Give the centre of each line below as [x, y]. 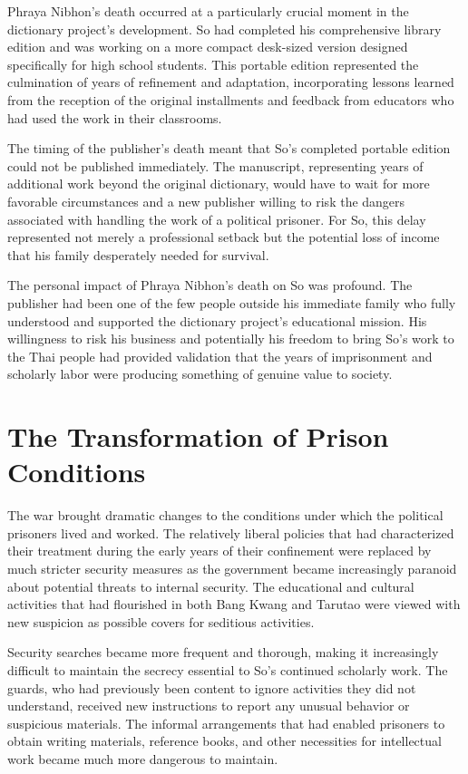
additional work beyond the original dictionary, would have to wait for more [219, 184]
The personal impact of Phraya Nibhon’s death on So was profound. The [210, 285]
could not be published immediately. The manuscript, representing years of [215, 165]
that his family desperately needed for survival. [138, 254]
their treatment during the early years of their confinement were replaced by [219, 551]
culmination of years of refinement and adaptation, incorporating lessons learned [231, 82]
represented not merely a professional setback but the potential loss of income [224, 237]
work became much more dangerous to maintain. [143, 758]
